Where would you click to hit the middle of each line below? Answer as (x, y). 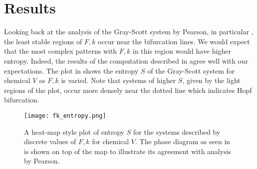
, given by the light (211, 80)
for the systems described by (177, 131)
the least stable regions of (43, 41)
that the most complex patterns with (61, 51)
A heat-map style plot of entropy (74, 131)
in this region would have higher (182, 51)
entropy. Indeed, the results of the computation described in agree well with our (126, 60)
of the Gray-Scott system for (191, 70)
